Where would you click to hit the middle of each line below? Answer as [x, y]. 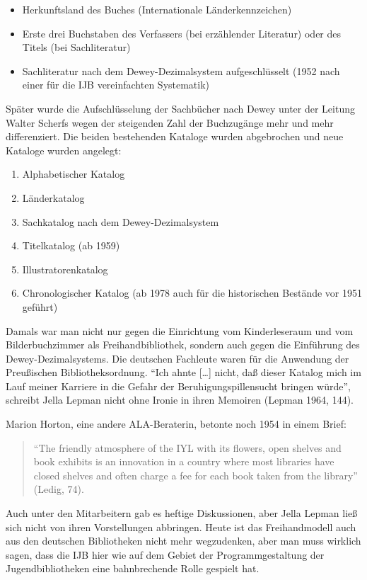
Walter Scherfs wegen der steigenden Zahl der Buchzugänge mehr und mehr [170, 122]
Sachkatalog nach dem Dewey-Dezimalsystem [121, 221]
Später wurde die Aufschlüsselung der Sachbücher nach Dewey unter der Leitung [180, 108]
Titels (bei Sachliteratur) [76, 47]
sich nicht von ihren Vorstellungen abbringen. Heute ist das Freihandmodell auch [181, 527]
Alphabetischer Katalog [74, 174]
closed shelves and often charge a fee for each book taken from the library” [196, 475]
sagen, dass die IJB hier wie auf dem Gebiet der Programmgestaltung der [165, 554]
